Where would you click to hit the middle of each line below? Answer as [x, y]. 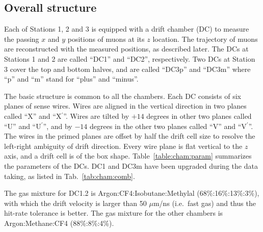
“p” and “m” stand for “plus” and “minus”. [71, 79]
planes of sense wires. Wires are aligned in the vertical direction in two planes [125, 106]
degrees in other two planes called [199, 115]
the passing [22, 38]
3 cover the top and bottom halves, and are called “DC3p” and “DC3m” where [127, 69]
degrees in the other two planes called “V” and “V [168, 126]
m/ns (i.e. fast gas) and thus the [204, 203]
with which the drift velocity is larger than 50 [75, 203]
